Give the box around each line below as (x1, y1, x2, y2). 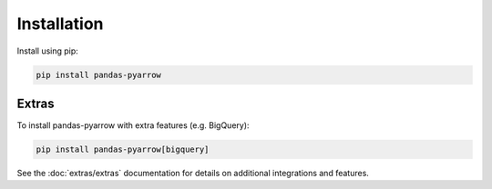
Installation (16, 14, 104, 34)
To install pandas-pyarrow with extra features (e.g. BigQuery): (16, 120, 250, 131)
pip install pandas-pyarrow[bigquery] (36, 144, 210, 154)
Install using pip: (16, 45, 79, 56)
